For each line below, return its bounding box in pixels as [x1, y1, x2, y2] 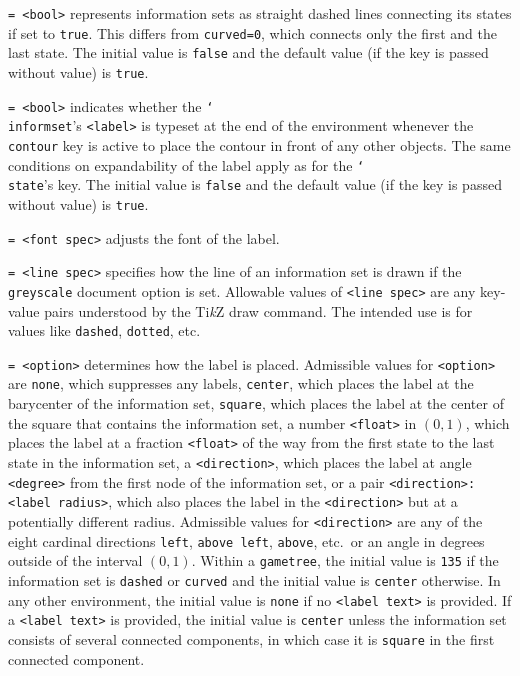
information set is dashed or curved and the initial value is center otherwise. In [8, 570, 501, 590]
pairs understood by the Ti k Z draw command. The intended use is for [44, 300, 473, 321]
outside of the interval [8, 550, 143, 571]
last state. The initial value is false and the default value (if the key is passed [8, 42, 489, 63]
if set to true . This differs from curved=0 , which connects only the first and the [8, 22, 497, 43]
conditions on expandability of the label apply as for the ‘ [8, 154, 365, 175]
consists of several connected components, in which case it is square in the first [8, 628, 495, 649]
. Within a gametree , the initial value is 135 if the [191, 550, 499, 571]
